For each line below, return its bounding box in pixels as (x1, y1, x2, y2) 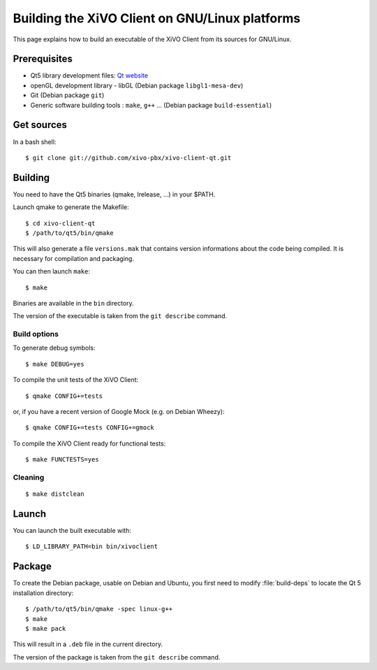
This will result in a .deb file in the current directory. (13, 640, 163, 648)
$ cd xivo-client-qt (25, 219, 96, 227)
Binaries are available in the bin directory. (13, 299, 134, 307)
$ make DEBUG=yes (25, 360, 84, 368)
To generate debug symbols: (13, 343, 96, 352)
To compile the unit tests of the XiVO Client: (13, 376, 139, 384)
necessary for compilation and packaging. (13, 254, 134, 262)
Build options (13, 329, 59, 339)
